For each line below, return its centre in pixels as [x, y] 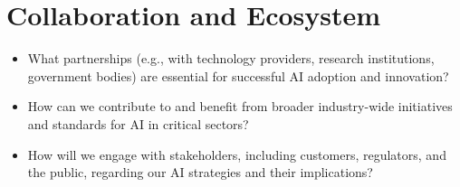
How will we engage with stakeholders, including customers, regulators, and [237, 154]
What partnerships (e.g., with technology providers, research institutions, [231, 58]
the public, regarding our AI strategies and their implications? [200, 172]
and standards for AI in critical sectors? [138, 123]
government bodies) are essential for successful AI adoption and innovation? [238, 75]
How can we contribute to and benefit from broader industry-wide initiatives [240, 106]
